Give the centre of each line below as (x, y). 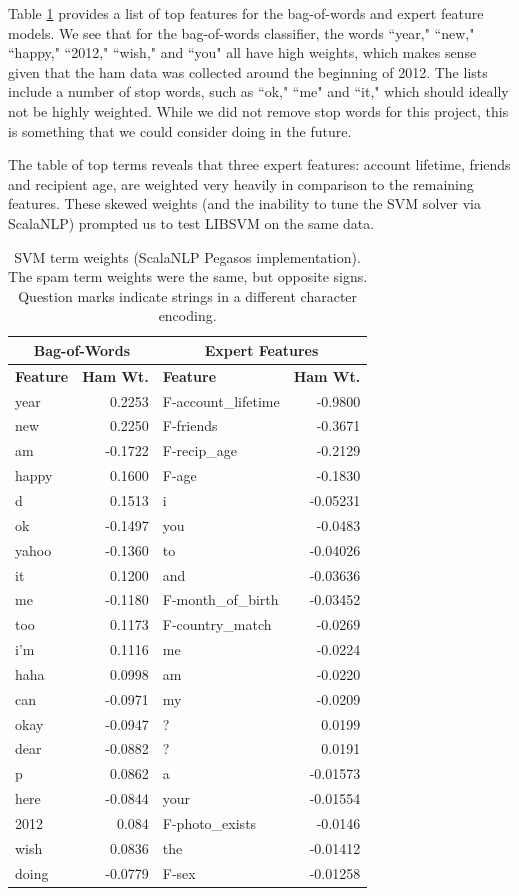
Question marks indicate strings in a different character (188, 295)
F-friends (190, 425)
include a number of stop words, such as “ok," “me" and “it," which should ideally (258, 91)
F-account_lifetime (221, 400)
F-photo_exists (209, 822)
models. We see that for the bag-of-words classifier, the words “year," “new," (241, 32)
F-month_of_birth (220, 599)
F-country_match (217, 624)
